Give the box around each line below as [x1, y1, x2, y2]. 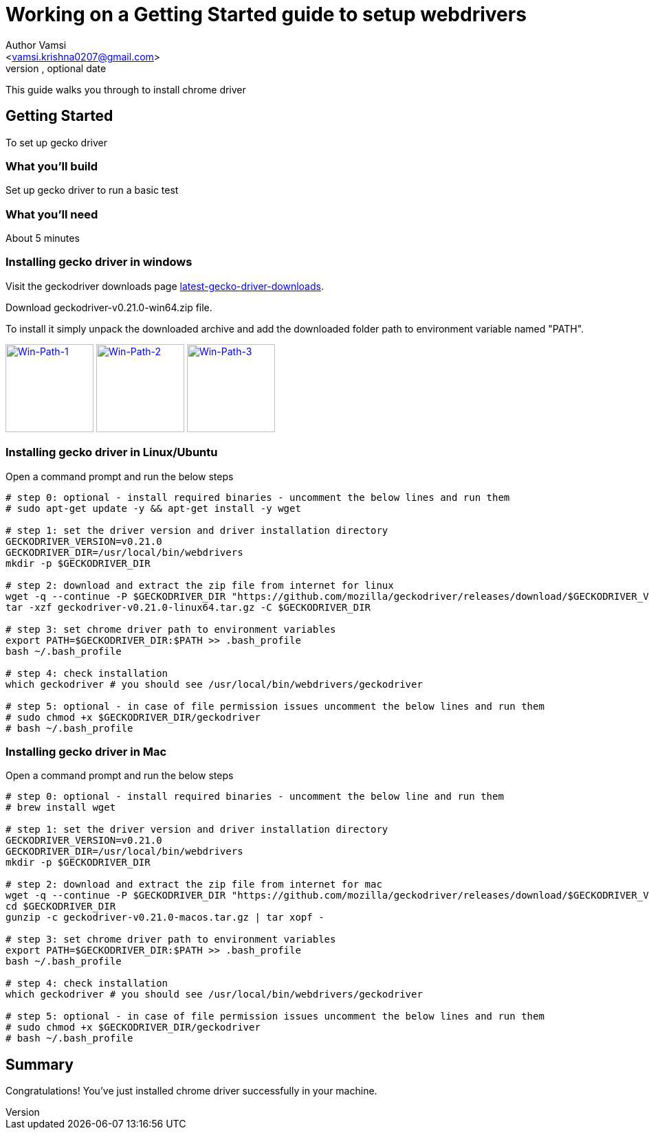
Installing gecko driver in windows [5, 255, 192, 269]
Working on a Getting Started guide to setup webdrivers [5, 3, 527, 26]
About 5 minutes [5, 232, 80, 245]
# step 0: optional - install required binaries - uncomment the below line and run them [5, 791, 504, 802]
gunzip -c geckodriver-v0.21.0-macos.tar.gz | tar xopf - [5, 912, 324, 923]
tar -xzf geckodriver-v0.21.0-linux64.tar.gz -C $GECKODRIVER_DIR [5, 601, 371, 613]
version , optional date [5, 62, 107, 74]
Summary [5, 1055, 74, 1073]
